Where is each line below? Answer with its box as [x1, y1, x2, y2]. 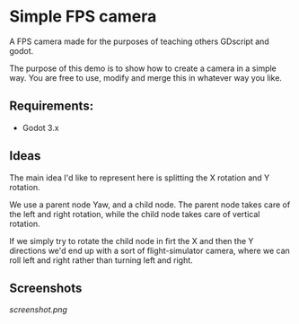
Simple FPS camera [9, 6, 157, 27]
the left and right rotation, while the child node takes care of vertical [9, 208, 260, 219]
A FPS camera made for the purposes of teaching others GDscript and [9, 36, 269, 47]
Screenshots [9, 280, 83, 295]
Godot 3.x [22, 122, 60, 133]
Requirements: [9, 99, 94, 114]
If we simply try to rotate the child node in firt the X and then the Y [9, 235, 254, 246]
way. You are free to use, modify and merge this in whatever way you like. [9, 72, 283, 83]
